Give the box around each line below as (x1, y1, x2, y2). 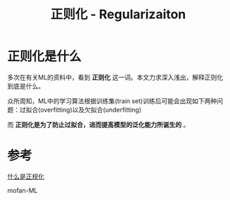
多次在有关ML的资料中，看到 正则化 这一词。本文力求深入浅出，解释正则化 (7, 73, 224, 81)
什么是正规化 (7, 172, 44, 180)
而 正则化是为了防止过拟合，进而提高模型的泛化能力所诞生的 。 (7, 120, 190, 128)
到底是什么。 (7, 81, 44, 90)
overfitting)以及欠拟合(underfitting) (40, 105, 142, 114)
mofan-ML (7, 186, 38, 194)
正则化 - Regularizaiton (50, 6, 186, 22)
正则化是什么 (7, 48, 82, 65)
